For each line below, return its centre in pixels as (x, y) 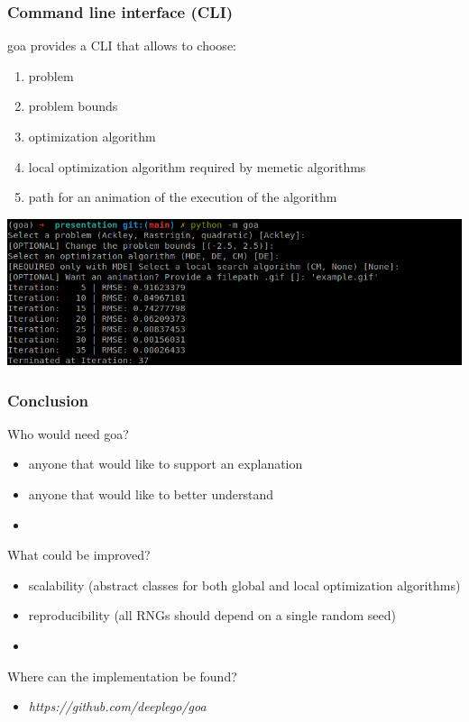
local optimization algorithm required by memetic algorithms (197, 166)
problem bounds (73, 106)
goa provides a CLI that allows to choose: (122, 46)
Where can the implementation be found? (122, 676)
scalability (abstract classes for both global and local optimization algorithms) (244, 585)
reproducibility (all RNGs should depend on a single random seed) (212, 615)
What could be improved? (79, 555)
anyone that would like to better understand (151, 494)
